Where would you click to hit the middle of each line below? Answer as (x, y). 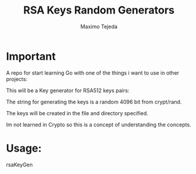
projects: (17, 79)
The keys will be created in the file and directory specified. (77, 113)
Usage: (24, 148)
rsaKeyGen (20, 165)
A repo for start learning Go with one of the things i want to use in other (93, 73)
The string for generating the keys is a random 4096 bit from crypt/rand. (94, 102)
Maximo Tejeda (99, 26)
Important (31, 56)
